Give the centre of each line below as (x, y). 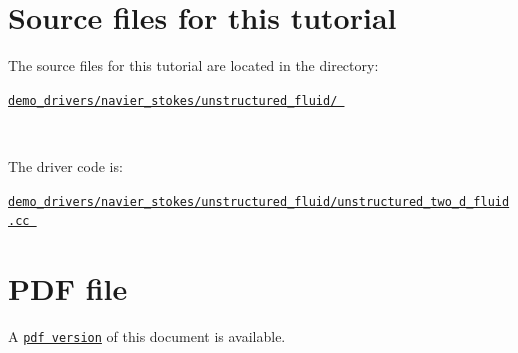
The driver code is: (65, 165)
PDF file (68, 288)
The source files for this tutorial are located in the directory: (193, 65)
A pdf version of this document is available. (147, 336)
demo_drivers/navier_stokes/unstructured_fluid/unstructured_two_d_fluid (259, 201)
